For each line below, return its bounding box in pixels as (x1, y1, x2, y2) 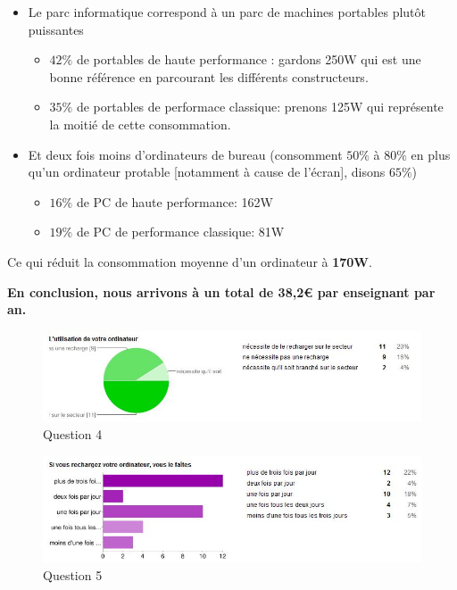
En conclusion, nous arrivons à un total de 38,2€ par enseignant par (7, 282, 436, 301)
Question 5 (43, 565, 103, 584)
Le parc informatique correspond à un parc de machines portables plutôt (28, 3, 426, 21)
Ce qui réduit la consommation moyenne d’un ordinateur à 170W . (7, 252, 372, 270)
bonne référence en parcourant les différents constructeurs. (49, 67, 369, 86)
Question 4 (43, 425, 103, 444)
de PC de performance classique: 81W (76, 222, 285, 241)
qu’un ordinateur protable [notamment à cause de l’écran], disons (28, 162, 386, 181)
